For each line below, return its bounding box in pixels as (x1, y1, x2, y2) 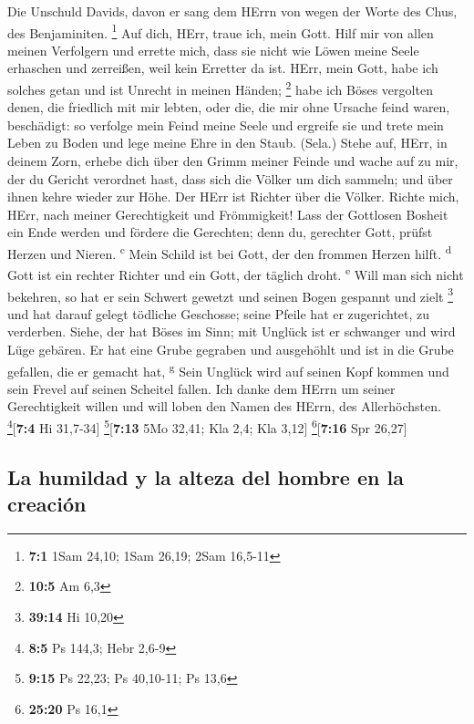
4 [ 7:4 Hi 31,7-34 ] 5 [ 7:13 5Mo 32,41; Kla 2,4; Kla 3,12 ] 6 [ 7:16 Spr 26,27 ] (7, 416, 407, 437)
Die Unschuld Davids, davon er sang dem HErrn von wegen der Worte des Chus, (7, 2, 458, 20)
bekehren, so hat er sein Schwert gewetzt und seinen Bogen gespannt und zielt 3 (7, 284, 454, 305)
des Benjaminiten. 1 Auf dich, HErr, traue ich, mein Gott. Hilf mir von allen (7, 20, 434, 42)
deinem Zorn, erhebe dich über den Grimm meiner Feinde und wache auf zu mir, (7, 151, 459, 171)
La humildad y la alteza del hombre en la (7, 462, 404, 491)
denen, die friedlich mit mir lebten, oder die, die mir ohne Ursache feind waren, (7, 98, 450, 117)
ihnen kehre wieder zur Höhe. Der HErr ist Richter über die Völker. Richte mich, (7, 187, 459, 206)
